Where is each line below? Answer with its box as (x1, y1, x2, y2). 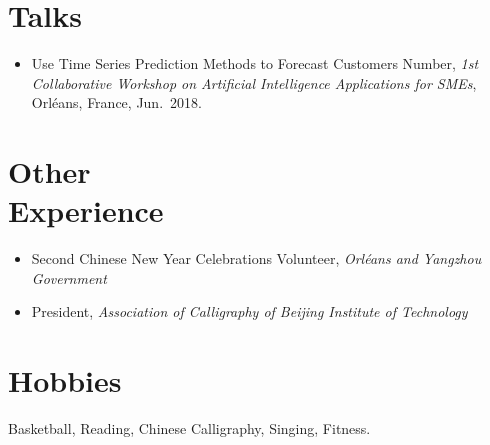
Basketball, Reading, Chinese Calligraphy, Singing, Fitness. (8, 418, 371, 439)
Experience (8, 190, 164, 231)
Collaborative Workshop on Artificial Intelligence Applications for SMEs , (31, 72, 477, 93)
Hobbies (8, 360, 122, 401)
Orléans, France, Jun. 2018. (31, 92, 202, 113)
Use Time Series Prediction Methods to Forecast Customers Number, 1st (31, 53, 479, 74)
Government (31, 267, 107, 288)
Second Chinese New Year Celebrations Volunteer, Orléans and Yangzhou (31, 248, 482, 269)
